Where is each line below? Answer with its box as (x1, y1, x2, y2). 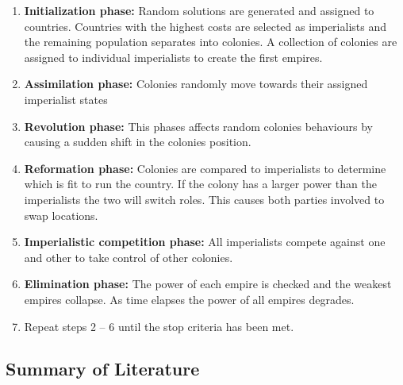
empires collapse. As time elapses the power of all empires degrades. (24, 291, 355, 307)
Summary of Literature (6, 356, 200, 381)
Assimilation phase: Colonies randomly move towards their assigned (24, 75, 368, 92)
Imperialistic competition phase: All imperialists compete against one (24, 233, 386, 250)
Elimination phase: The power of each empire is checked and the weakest (24, 275, 392, 292)
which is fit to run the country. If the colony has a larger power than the (24, 175, 377, 192)
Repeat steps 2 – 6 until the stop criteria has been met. (24, 318, 294, 334)
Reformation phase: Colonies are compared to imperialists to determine (24, 160, 386, 176)
